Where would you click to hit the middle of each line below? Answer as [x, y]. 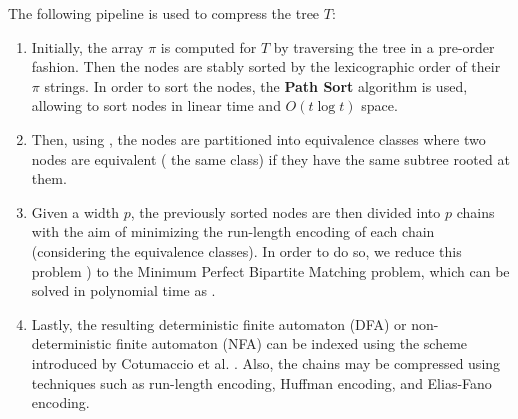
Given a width [75, 211]
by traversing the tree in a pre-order [384, 46]
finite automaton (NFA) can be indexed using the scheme [291, 343]
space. [379, 105]
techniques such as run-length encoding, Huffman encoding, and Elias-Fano [261, 382]
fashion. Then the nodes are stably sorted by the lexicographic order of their [266, 66]
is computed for [208, 46]
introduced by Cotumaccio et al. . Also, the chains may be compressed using [266, 362]
